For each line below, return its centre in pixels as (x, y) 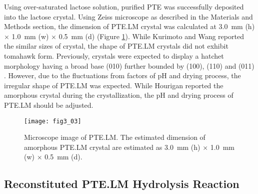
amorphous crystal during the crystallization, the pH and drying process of (119, 95)
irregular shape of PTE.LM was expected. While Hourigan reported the (114, 85)
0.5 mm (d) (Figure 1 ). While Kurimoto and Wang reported (151, 36)
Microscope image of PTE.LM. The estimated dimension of (115, 137)
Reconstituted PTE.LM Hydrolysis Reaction (122, 184)
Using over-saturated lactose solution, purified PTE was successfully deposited (124, 7)
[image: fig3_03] (53, 121)
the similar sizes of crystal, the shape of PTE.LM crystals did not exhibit (116, 46)
